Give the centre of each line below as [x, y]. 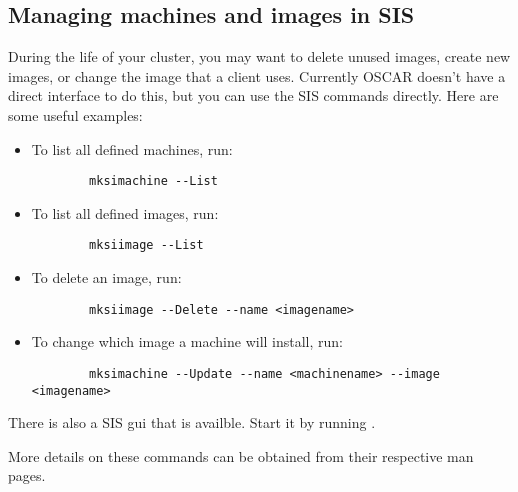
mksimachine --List [153, 181]
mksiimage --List [146, 245]
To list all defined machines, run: [132, 148]
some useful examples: [75, 114]
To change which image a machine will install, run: [187, 341]
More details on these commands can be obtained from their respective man [241, 455]
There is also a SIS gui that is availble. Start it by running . [192, 422]
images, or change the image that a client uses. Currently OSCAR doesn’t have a [257, 75]
